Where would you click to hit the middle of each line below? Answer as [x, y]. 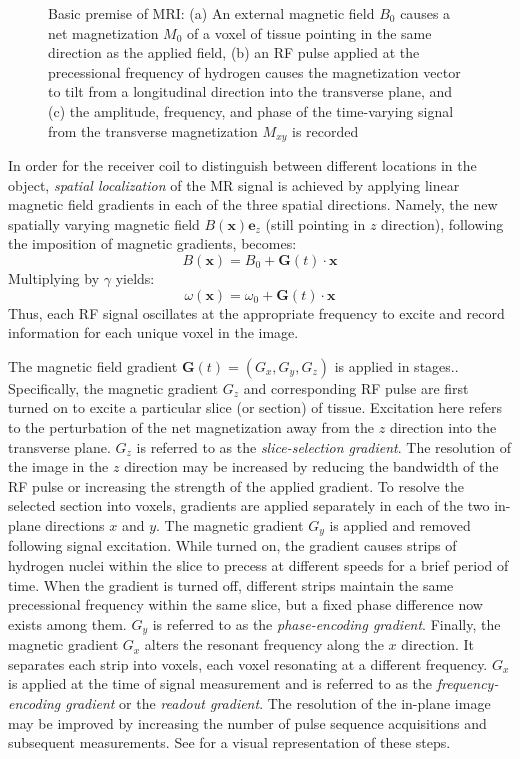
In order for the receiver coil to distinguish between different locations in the [242, 165]
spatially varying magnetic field [104, 223]
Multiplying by [54, 277]
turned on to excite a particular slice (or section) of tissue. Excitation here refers [255, 407]
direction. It [437, 644]
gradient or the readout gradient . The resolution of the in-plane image [278, 702]
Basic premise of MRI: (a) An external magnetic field [211, 13]
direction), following [442, 223]
